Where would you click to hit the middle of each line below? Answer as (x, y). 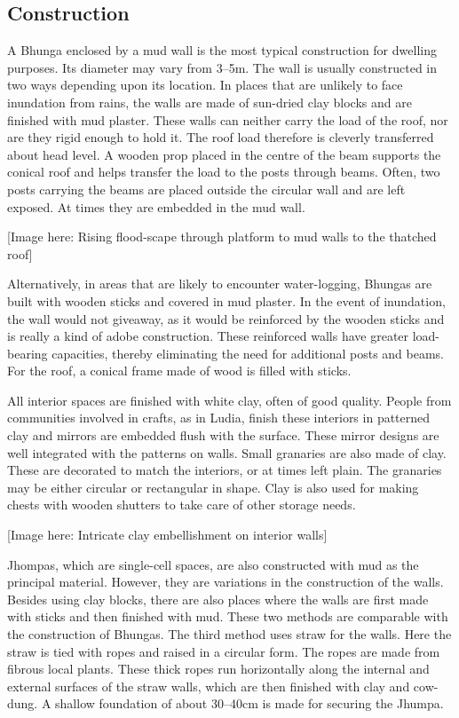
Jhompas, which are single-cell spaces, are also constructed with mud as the (213, 564)
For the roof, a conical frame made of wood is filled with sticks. (179, 371)
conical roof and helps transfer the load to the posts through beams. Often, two (224, 172)
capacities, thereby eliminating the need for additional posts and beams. (248, 353)
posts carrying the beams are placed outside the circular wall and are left (206, 189)
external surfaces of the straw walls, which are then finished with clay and (209, 686)
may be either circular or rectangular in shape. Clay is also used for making (213, 487)
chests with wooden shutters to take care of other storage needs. (182, 505)
